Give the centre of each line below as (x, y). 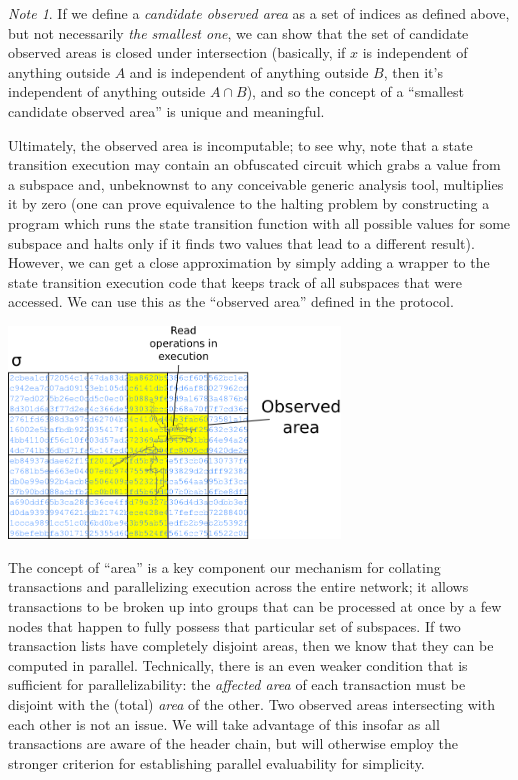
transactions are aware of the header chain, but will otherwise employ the (233, 743)
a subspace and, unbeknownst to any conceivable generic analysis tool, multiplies (256, 183)
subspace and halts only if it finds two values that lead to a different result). (241, 242)
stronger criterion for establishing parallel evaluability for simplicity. (216, 762)
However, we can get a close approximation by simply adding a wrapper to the (249, 262)
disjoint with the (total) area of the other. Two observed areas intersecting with (251, 704)
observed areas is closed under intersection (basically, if (177, 52)
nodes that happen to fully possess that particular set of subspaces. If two (234, 625)
